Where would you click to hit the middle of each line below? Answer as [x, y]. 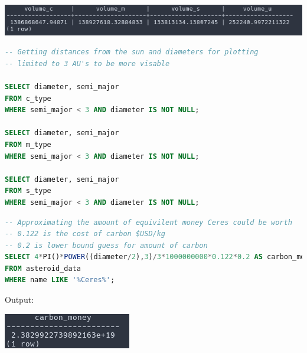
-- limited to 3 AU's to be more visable [87, 63]
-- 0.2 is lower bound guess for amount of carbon [106, 245]
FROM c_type [28, 98]
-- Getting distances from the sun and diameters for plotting [132, 52]
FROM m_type [28, 144]
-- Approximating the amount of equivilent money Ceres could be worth [148, 222]
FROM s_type [28, 191]
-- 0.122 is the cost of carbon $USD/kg [85, 234]
